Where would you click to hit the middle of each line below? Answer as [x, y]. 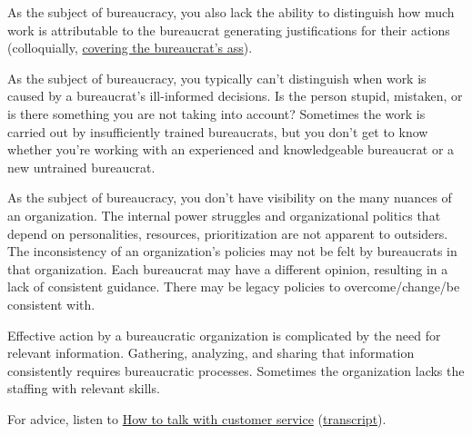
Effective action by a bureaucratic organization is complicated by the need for [224, 335]
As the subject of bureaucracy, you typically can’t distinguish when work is [217, 78]
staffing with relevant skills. [84, 388]
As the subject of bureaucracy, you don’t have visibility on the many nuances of [230, 198]
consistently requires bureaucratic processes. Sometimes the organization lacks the [236, 370]
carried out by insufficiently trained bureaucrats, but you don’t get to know [218, 131]
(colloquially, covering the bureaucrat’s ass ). [130, 48]
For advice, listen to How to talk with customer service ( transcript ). [197, 418]
